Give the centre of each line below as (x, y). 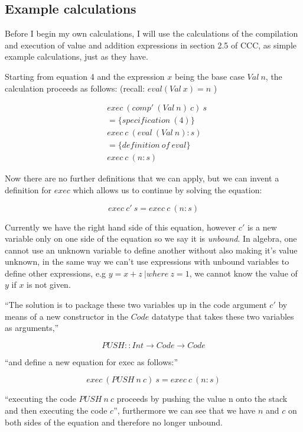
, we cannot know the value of (243, 273)
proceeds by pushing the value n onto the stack (202, 399)
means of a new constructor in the (67, 316)
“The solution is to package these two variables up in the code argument (136, 305)
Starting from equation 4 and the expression (85, 76)
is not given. (49, 285)
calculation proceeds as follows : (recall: (75, 88)
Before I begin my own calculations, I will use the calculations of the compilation (151, 33)
